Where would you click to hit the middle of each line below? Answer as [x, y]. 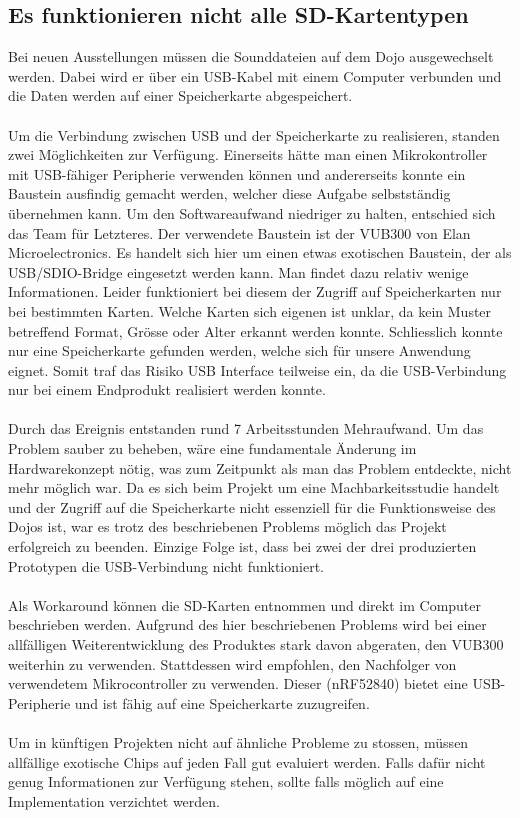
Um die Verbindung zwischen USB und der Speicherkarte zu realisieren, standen [254, 134]
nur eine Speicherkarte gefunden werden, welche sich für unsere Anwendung [239, 350]
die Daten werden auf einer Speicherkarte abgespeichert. [180, 95]
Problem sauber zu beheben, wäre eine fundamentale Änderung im [212, 448]
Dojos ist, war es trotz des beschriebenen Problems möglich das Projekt [227, 526]
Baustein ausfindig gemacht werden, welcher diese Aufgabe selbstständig [229, 193]
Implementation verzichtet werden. [114, 800]
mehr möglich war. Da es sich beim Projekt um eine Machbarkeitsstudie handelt [254, 487]
